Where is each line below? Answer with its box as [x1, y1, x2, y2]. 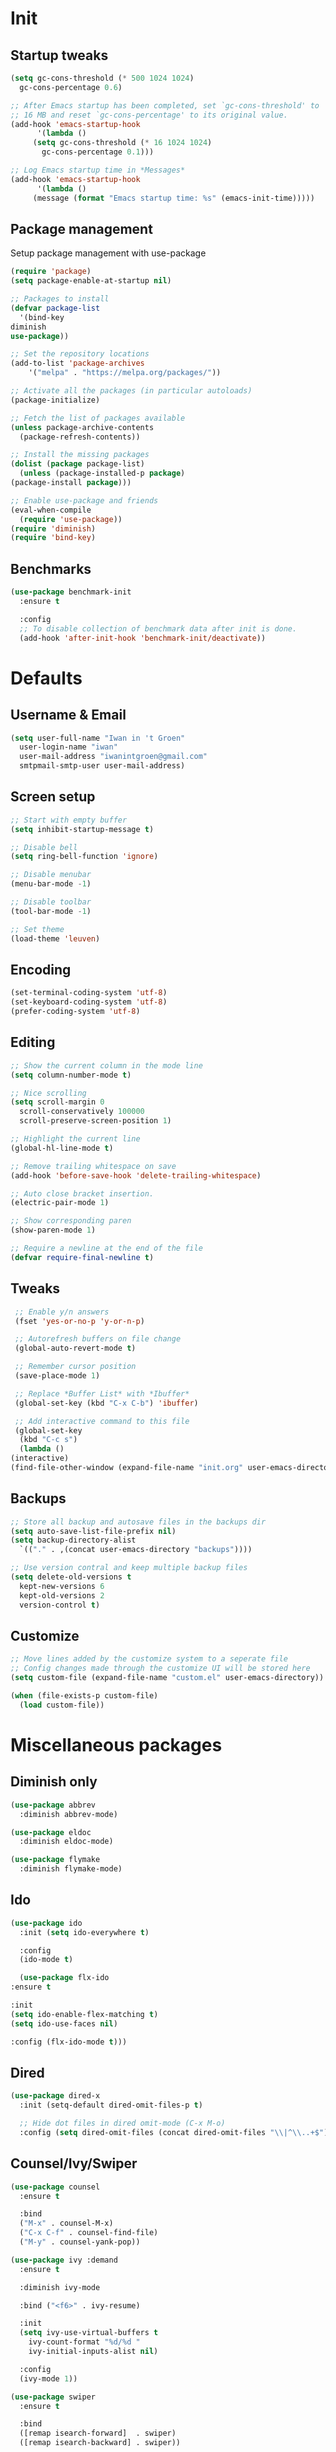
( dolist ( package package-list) [10, 459, 145, 469]
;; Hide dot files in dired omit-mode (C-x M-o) [19, 2118, 226, 2129]
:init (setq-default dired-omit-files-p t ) [19, 2100, 203, 2111]
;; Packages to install [10, 294, 110, 304]
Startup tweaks [10, 47, 109, 64]
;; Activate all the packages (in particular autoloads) [10, 386, 253, 396]
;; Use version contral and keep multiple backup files [10, 1563, 248, 1573]
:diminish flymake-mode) [19, 1864, 123, 1874]
